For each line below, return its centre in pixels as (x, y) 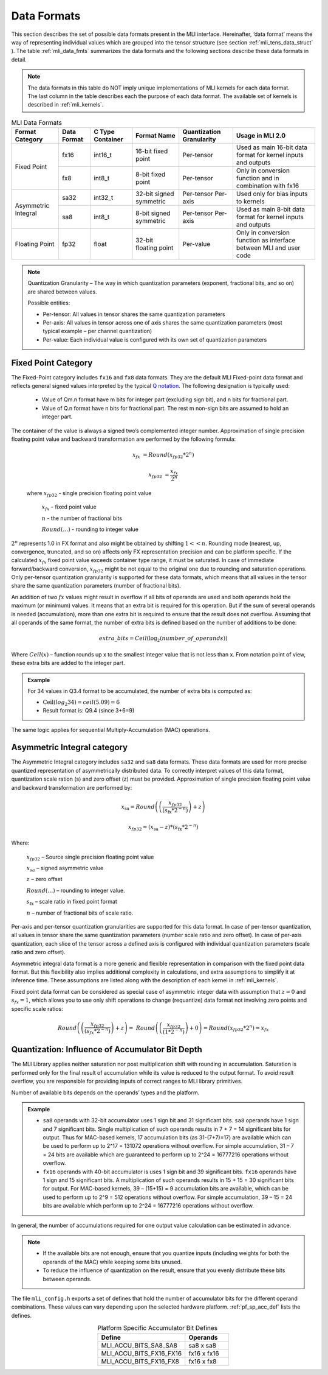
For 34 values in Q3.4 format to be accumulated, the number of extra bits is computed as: (140, 691)
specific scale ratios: (37, 1008)
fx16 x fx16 (204, 1353)
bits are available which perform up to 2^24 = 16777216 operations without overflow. (149, 1206)
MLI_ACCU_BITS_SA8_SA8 (139, 1345)
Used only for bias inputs (272, 194)
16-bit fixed (152, 151)
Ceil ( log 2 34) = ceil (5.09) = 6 (81, 703)
